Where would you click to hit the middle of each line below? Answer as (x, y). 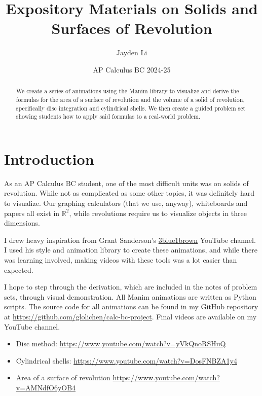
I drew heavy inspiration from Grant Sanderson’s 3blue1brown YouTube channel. (130, 240)
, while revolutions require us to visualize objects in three (158, 213)
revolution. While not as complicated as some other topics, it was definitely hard (129, 193)
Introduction (49, 158)
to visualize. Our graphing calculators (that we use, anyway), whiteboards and (126, 203)
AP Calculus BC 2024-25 (132, 69)
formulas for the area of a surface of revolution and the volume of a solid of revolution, (130, 99)
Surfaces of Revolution (132, 28)
